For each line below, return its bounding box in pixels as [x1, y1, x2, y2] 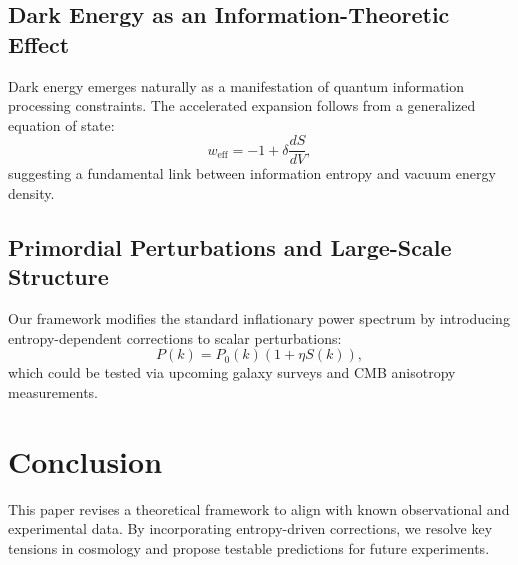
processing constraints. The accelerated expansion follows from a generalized [8, 95, 476, 116]
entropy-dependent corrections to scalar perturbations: [8, 327, 342, 348]
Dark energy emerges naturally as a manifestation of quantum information [8, 75, 465, 96]
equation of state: [8, 114, 115, 135]
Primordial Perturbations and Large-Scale [8, 232, 452, 263]
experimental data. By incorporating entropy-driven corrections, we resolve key [8, 518, 493, 539]
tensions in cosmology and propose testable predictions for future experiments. [8, 537, 490, 558]
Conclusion [8, 440, 163, 481]
